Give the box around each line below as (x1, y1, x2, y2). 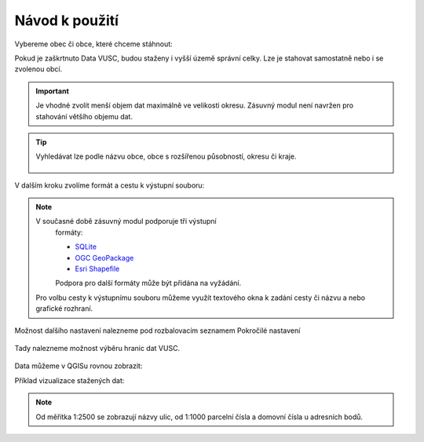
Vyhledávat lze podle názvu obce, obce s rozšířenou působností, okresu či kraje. (35, 152, 297, 161)
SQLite (75, 242, 97, 251)
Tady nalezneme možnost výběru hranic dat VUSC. (14, 343, 181, 353)
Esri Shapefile (75, 264, 120, 274)
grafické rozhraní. (35, 304, 93, 313)
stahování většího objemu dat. (35, 111, 133, 121)
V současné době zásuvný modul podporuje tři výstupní (35, 217, 217, 226)
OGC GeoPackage (75, 253, 134, 262)
